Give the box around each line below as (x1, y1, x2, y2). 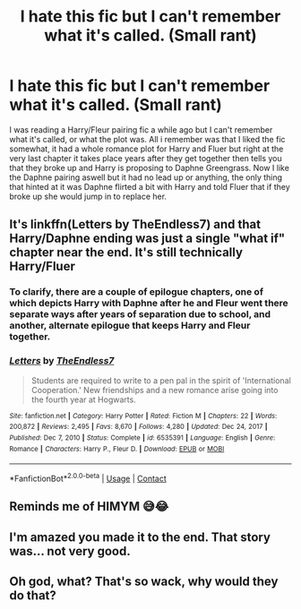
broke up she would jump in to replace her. (9, 191, 168, 202)
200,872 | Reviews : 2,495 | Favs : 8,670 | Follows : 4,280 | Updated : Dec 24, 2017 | (9, 423, 268, 432)
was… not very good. (9, 544, 132, 559)
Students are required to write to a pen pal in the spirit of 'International (30, 374, 291, 386)
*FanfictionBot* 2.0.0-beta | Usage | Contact (9, 472, 168, 484)
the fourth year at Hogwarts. (30, 394, 136, 405)
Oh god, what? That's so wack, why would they (9, 574, 279, 588)
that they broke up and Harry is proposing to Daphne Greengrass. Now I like (9, 162, 289, 173)
